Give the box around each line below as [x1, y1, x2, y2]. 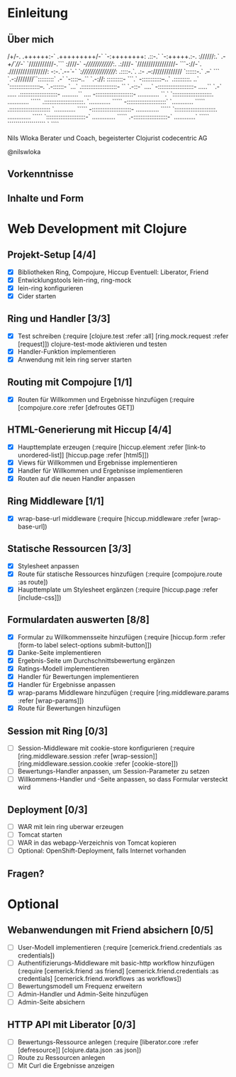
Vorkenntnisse [7, 168, 74, 180]
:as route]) [17, 578, 48, 586]
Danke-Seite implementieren [17, 648, 101, 656]
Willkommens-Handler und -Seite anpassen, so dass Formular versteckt [17, 775, 228, 784]
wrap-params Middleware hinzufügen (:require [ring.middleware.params [17, 688, 230, 697]
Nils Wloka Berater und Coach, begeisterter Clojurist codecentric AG [7, 134, 208, 142]
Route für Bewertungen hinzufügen [17, 704, 120, 713]
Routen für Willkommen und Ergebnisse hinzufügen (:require [17, 395, 195, 404]
